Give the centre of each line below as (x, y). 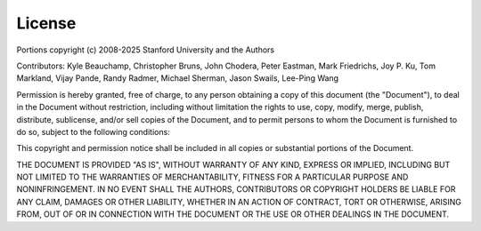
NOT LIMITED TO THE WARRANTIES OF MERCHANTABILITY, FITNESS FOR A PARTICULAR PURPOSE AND (212, 177)
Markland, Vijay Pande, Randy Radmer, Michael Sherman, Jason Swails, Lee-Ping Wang (177, 78)
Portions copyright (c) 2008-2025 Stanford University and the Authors (146, 50)
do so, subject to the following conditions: (94, 131)
